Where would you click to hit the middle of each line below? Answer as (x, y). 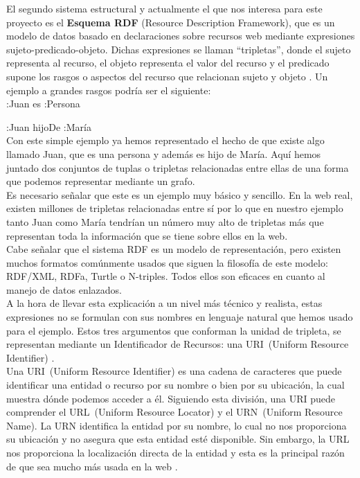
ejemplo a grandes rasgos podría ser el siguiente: (109, 90)
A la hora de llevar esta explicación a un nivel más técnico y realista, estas (164, 303)
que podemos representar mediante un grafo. (101, 181)
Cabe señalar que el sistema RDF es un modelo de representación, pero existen (174, 249)
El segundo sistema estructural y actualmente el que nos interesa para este (164, 8)
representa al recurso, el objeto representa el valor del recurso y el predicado (168, 63)
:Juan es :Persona (43, 104)
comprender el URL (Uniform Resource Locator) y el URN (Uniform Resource (174, 412)
